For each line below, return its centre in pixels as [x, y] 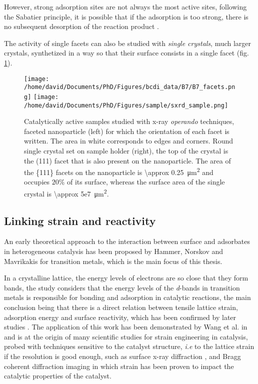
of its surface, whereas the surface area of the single [146, 182]
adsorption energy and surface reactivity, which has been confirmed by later [120, 317]
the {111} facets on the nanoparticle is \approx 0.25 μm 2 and [119, 171]
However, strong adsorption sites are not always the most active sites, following [125, 6]
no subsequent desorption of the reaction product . [81, 26]
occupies [37, 182]
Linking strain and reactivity [80, 220]
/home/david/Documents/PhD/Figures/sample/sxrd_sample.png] [126, 105]
